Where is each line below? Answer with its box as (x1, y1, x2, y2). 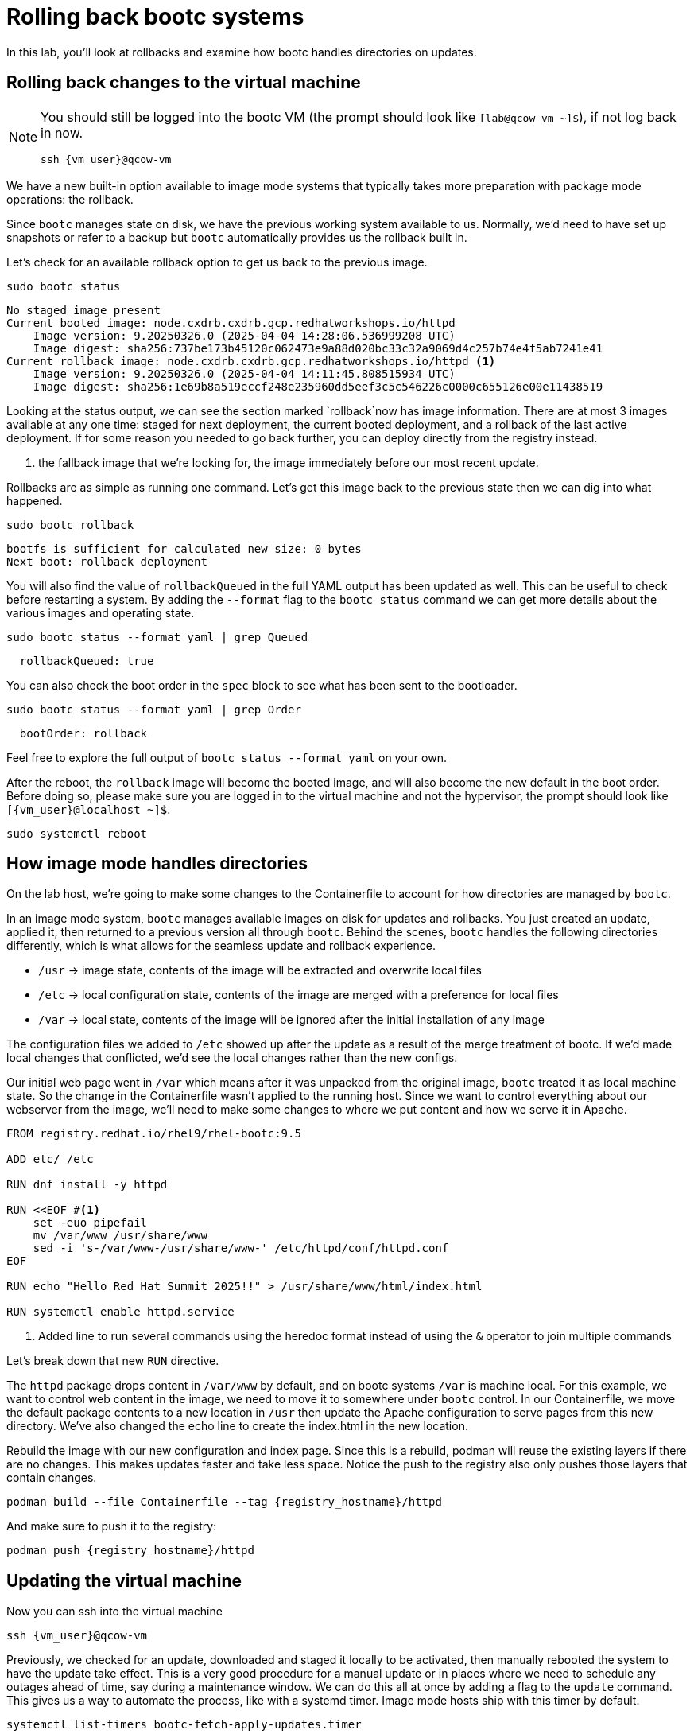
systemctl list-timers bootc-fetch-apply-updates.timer (6, 1718, 362, 1732)
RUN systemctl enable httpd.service (6, 1305, 235, 1319)
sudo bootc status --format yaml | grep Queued (6, 630, 308, 643)
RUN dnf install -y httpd (6, 1178, 168, 1192)
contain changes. (6, 1471, 97, 1485)
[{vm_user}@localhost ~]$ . (6, 802, 171, 816)
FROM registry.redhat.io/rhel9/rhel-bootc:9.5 (6, 1127, 301, 1141)
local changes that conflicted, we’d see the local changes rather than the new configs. (6, 1051, 458, 1065)
